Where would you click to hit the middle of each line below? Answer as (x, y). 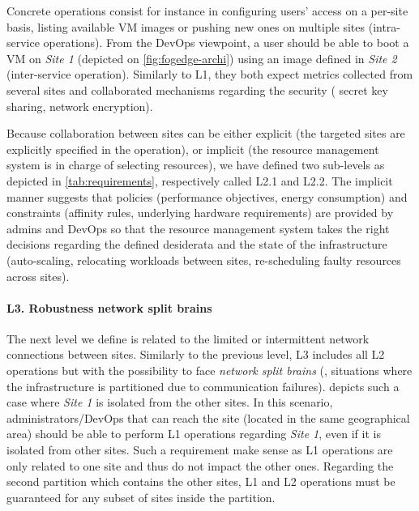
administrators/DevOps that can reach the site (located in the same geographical (208, 417)
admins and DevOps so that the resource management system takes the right (198, 228)
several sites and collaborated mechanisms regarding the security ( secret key (197, 89)
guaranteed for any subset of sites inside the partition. (141, 497)
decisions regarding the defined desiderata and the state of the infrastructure (197, 244)
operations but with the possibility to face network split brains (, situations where (209, 370)
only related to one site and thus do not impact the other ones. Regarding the (200, 465)
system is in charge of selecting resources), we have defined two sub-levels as (196, 165)
